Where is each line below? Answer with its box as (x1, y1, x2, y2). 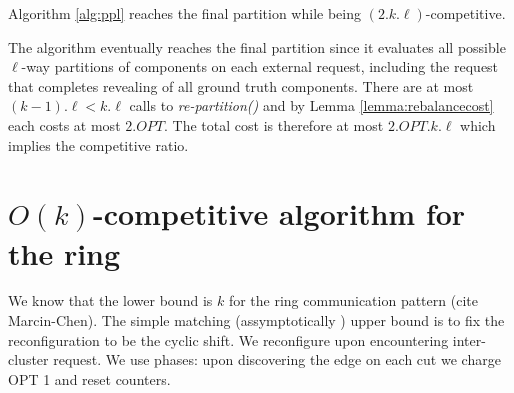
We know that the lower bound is (8, 290, 213, 311)
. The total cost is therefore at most (164, 114, 384, 135)
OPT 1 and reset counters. (8, 368, 171, 389)
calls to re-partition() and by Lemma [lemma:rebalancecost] (129, 95, 494, 116)
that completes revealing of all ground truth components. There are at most (8, 75, 474, 96)
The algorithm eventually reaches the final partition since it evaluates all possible (8, 36, 506, 57)
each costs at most (8, 114, 121, 135)
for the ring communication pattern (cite (228, 290, 478, 311)
